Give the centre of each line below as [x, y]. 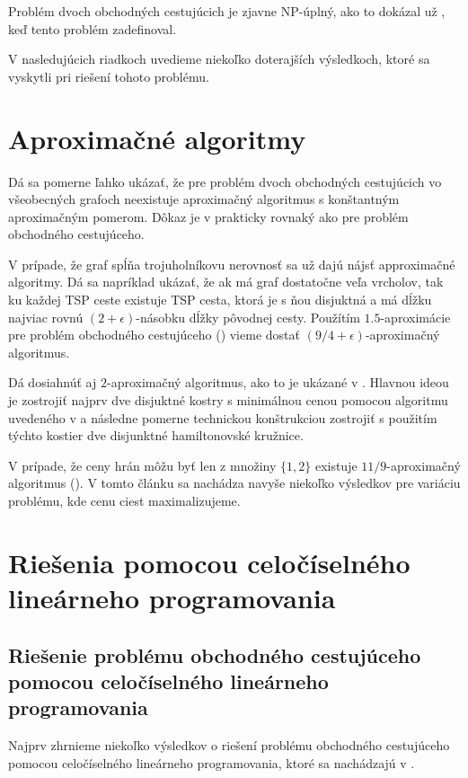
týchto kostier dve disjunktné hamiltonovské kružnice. [156, 435]
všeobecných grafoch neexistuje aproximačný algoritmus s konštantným [204, 199]
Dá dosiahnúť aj [53, 382]
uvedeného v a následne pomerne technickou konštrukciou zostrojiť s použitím [223, 417]
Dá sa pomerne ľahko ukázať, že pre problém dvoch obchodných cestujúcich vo [225, 181]
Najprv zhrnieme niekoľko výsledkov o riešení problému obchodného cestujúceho [229, 745]
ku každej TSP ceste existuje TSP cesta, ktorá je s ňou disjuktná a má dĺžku [220, 300]
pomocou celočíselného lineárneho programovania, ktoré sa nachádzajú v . [212, 762]
